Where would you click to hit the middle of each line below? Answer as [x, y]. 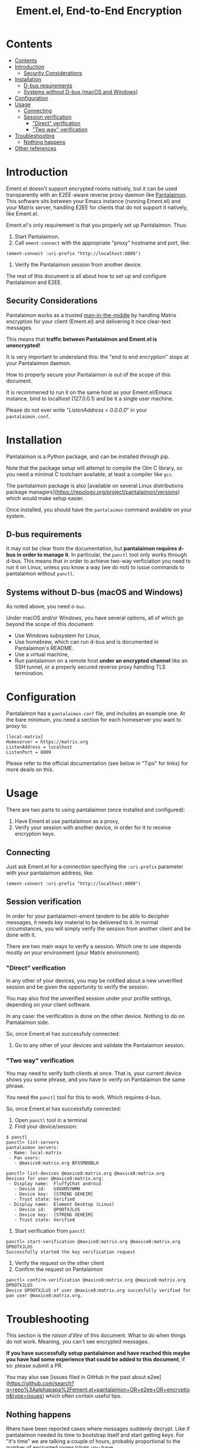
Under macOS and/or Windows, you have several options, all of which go [95, 618]
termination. [29, 673]
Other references [35, 148]
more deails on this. [30, 769]
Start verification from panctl [50, 1231]
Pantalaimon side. [28, 1022]
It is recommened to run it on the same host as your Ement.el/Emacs [89, 392]
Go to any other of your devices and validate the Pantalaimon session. [100, 1045]
